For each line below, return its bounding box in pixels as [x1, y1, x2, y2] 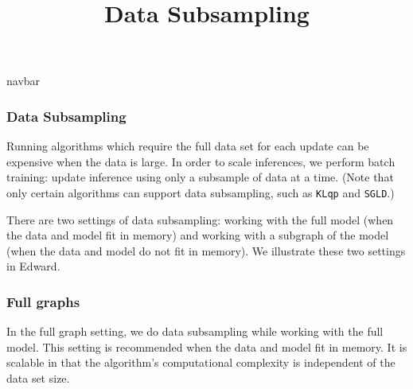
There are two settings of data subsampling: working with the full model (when [6, 211, 394, 228]
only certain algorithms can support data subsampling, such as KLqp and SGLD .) [6, 184, 395, 200]
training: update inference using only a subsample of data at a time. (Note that [6, 169, 394, 185]
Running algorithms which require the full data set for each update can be [6, 138, 369, 154]
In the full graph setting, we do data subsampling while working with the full [6, 323, 384, 340]
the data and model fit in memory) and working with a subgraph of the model [6, 227, 389, 243]
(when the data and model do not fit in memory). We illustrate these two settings [6, 242, 406, 259]
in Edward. [6, 258, 60, 274]
